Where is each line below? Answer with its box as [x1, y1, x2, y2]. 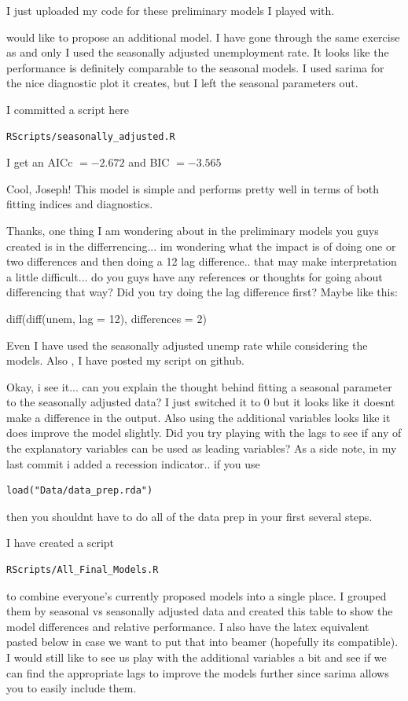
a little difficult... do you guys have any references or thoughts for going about [6, 268, 383, 284]
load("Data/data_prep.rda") [6, 485, 153, 497]
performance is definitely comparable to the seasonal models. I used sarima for [6, 59, 384, 75]
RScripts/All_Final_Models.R [6, 564, 159, 576]
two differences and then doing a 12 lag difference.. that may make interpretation [6, 253, 397, 270]
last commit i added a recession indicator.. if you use [6, 455, 260, 472]
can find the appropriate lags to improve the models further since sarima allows [6, 664, 389, 681]
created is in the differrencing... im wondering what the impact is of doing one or [6, 237, 396, 254]
